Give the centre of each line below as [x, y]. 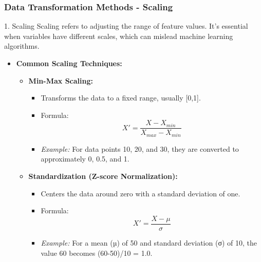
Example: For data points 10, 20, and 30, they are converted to [140, 148]
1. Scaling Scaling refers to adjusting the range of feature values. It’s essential [126, 26]
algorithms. [22, 46]
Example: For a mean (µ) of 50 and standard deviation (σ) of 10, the [149, 242]
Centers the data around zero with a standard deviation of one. [141, 193]
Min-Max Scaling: [61, 80]
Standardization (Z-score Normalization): [103, 176]
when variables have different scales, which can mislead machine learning [119, 36]
